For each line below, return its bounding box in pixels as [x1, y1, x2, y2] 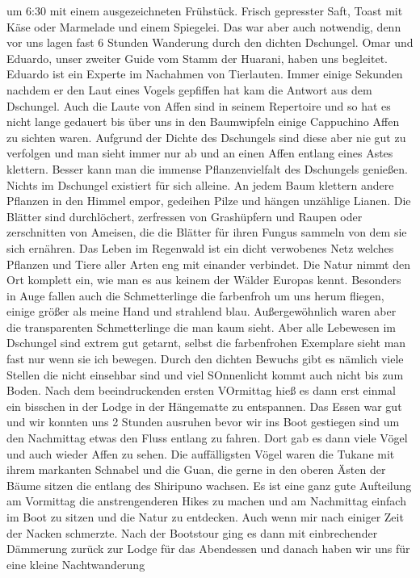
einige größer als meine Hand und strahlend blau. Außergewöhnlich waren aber [6, 303, 397, 320]
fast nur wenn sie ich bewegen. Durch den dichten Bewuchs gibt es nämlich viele [6, 350, 404, 367]
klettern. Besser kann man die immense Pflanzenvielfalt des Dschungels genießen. [6, 160, 408, 177]
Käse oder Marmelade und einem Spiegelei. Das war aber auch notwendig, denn [6, 18, 401, 35]
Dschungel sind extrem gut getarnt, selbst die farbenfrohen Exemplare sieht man [6, 334, 406, 351]
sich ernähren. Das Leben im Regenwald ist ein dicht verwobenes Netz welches [6, 239, 394, 256]
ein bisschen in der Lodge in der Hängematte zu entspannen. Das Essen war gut [6, 397, 402, 414]
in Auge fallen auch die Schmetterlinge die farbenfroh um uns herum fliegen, [6, 287, 384, 304]
